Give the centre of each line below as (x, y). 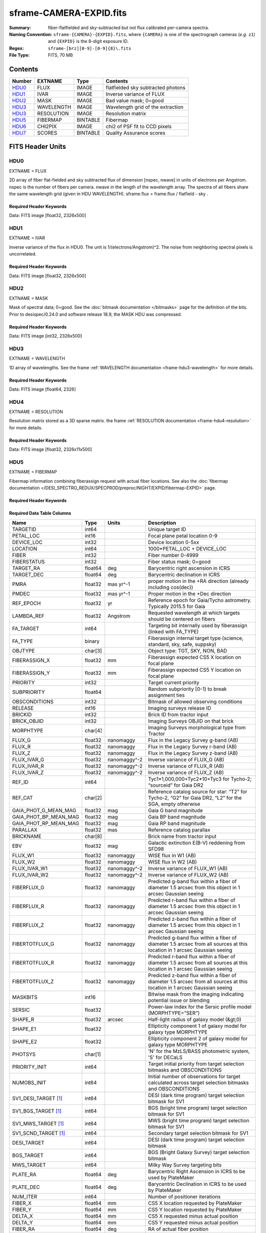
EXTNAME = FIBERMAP (33, 472)
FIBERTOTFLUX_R (33, 963)
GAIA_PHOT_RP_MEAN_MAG (46, 823)
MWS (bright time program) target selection (199, 1121)
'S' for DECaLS (165, 1057)
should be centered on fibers (182, 619)
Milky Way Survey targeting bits (185, 1165)
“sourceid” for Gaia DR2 (176, 785)
